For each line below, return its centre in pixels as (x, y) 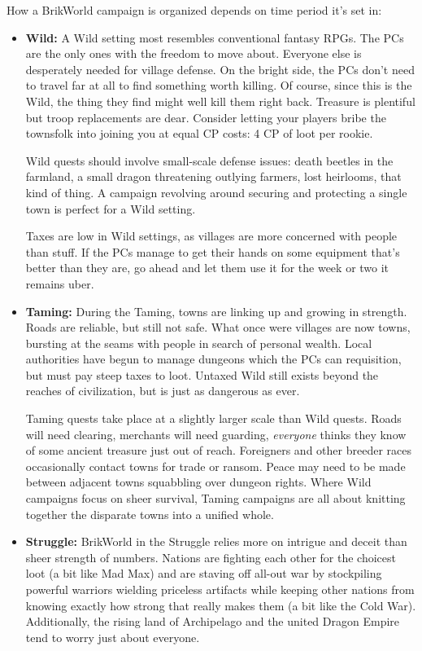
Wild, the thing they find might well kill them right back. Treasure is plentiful (220, 101)
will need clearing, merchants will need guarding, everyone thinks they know (216, 434)
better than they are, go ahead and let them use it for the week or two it (207, 268)
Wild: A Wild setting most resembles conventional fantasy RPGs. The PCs (215, 37)
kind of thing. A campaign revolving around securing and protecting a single (216, 192)
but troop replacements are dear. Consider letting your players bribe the (206, 117)
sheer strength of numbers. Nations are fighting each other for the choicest (211, 557)
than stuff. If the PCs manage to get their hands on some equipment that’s (213, 251)
